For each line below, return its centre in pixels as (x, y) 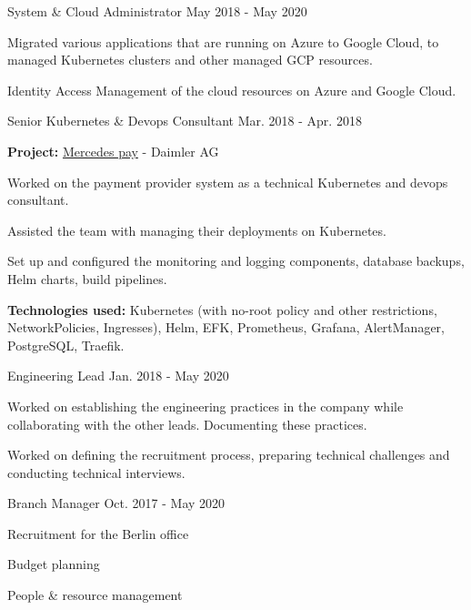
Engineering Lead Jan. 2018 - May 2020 (118, 376)
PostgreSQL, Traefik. (66, 345)
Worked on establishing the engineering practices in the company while (205, 406)
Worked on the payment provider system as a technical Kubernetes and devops (228, 182)
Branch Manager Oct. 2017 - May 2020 (116, 503)
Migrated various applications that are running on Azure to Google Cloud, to (223, 41)
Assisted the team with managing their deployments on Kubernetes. (197, 230)
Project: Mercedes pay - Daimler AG (113, 151)
